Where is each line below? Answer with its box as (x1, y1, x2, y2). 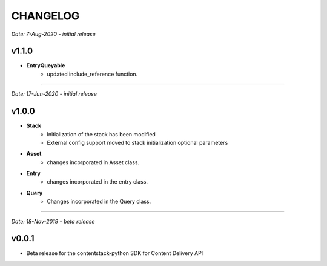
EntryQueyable (26, 62, 65, 69)
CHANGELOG (11, 9, 80, 22)
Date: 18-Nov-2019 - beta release (11, 218, 95, 225)
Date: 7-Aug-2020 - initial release (11, 30, 96, 38)
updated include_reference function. (47, 70, 138, 78)
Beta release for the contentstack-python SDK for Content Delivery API (26, 249, 203, 257)
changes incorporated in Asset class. (47, 158, 140, 166)
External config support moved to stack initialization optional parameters (47, 139, 228, 146)
